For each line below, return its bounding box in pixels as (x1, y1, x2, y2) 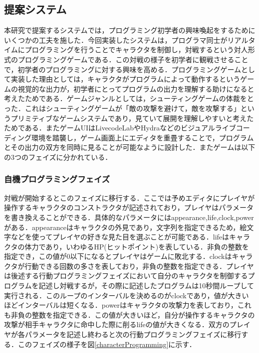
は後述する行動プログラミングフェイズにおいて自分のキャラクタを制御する (4, 270, 248, 281)
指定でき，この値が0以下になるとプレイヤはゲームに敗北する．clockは (4, 251, 232, 261)
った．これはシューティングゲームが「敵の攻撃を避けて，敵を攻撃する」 (4, 103, 241, 113)
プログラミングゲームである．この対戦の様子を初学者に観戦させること (17, 54, 249, 64)
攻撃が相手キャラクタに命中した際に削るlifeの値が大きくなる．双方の (4, 319, 230, 330)
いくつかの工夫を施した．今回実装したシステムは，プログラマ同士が (4, 34, 228, 45)
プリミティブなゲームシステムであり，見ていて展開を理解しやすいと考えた (10, 113, 254, 123)
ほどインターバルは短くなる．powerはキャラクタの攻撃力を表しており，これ (4, 300, 252, 310)
